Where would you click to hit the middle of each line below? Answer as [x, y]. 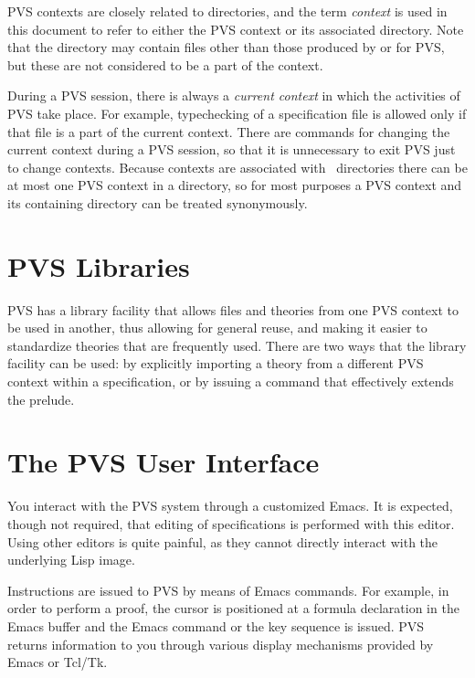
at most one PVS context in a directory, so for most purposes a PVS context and [235, 185]
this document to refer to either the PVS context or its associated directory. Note [236, 29]
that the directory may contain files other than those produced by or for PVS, [226, 47]
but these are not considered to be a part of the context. [165, 64]
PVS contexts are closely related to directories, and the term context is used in [227, 11]
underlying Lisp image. [71, 560]
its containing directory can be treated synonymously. [158, 202]
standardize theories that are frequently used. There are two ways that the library [237, 345]
